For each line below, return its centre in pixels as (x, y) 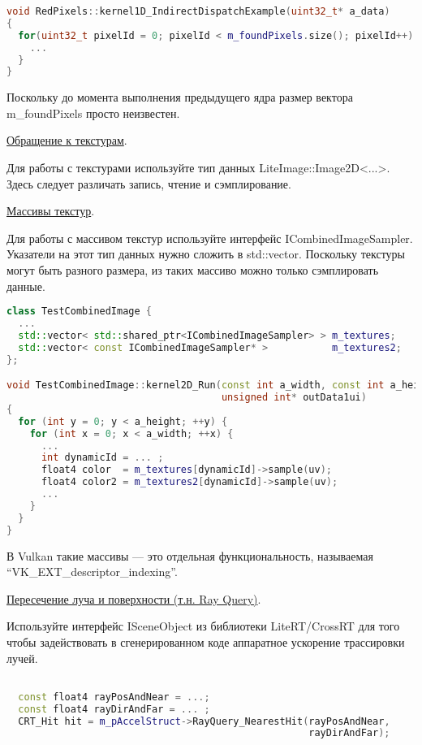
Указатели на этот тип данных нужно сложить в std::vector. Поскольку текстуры (206, 254)
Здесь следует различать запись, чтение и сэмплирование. (149, 183)
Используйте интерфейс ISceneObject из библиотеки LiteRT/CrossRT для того (203, 626)
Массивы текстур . (51, 211)
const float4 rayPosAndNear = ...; (114, 697)
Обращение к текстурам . (67, 140)
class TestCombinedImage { (79, 312)
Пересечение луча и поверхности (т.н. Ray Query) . (134, 598)
